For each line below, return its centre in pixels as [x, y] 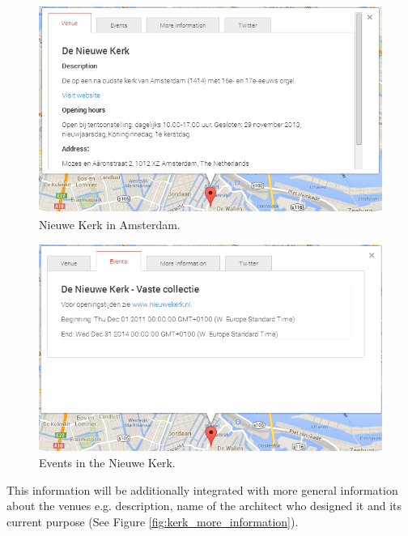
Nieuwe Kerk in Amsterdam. [110, 225]
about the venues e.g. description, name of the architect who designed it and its [204, 506]
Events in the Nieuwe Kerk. [107, 463]
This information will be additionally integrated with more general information [202, 489]
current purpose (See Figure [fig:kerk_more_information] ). [153, 521]
